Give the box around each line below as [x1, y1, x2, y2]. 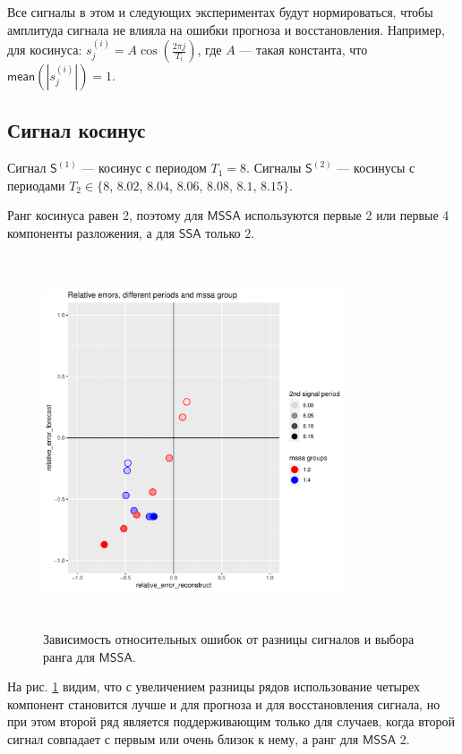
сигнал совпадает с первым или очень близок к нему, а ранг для [7, 729, 359, 748]
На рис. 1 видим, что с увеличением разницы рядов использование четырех [7, 677, 421, 696]
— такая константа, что [239, 40, 368, 58]
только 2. [205, 223, 255, 241]
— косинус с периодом [81, 158, 207, 177]
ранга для [43, 647, 95, 665]
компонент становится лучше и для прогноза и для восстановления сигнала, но [7, 694, 441, 713]
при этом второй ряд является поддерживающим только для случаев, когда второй [7, 712, 455, 731]
